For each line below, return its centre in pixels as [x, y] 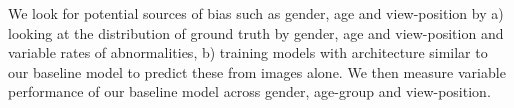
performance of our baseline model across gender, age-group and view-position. [249, 91]
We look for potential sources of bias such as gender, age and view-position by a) [256, 13]
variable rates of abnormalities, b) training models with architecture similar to [248, 52]
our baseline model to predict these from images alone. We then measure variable [257, 71]
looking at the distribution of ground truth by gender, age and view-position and [256, 32]
